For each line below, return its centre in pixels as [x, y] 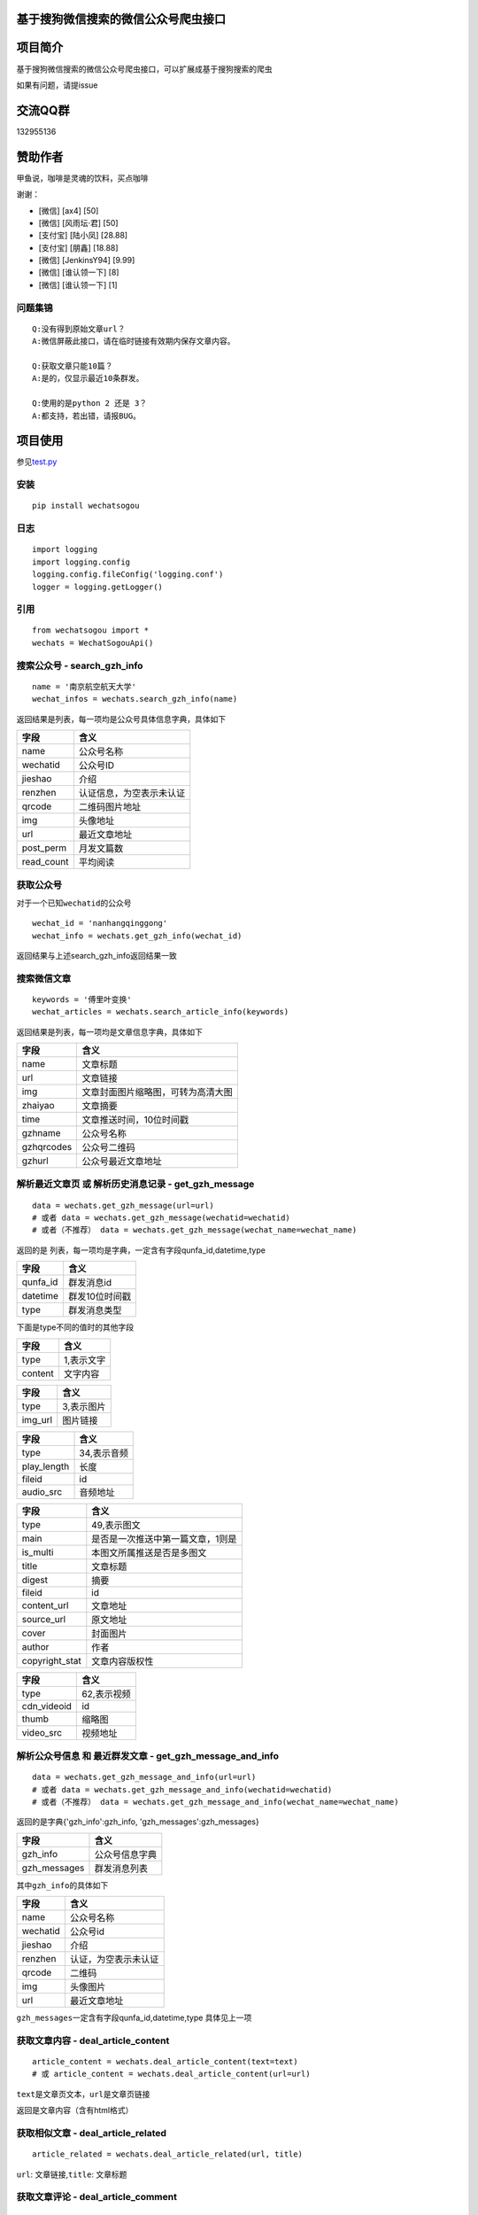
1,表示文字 [85, 1360]
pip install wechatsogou [86, 506]
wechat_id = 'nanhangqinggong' [100, 923]
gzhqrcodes [47, 1147]
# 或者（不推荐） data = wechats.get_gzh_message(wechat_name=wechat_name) [195, 1230]
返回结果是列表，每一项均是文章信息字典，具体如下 [109, 1031]
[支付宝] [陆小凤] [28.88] [83, 236]
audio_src [42, 1491]
